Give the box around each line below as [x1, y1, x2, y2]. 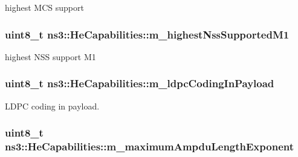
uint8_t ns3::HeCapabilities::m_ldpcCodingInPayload [5, 76, 274, 91]
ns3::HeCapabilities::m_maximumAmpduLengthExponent [5, 139, 294, 154]
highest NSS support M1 [5, 50, 96, 63]
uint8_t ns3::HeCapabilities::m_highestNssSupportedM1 [5, 26, 290, 42]
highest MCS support [5, 1, 84, 13]
